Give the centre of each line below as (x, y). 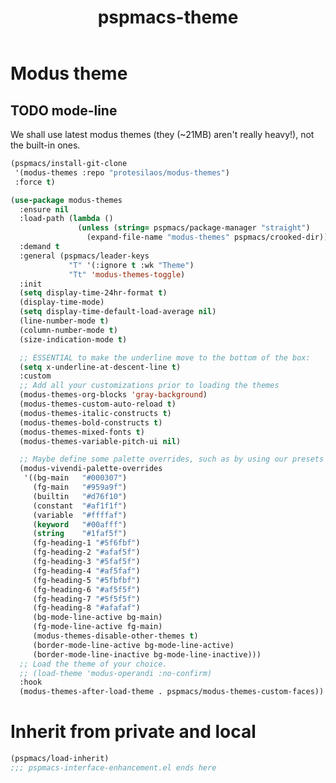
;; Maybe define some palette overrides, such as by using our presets (172, 459)
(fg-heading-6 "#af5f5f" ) (86, 589)
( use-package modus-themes (66, 200)
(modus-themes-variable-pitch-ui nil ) (100, 441)
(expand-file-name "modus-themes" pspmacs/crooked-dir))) (209, 237)
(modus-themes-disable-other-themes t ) (115, 636)
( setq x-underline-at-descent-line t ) (100, 367)
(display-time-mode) (62, 302)
